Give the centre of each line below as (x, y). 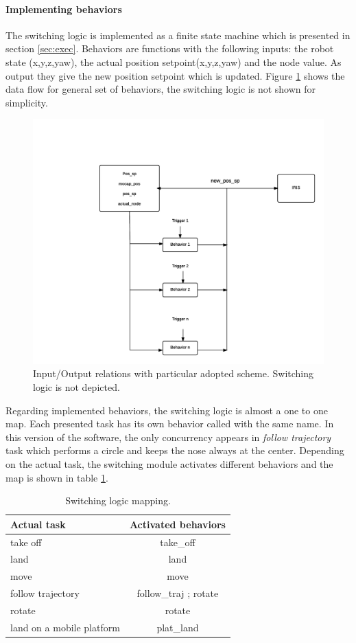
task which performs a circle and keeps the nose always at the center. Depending (175, 450)
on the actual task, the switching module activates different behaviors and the (169, 464)
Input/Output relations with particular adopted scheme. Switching (174, 373)
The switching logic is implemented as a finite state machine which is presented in (178, 35)
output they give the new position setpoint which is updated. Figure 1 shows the (175, 75)
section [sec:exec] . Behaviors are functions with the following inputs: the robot (170, 48)
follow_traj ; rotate (178, 593)
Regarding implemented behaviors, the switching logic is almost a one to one (167, 410)
